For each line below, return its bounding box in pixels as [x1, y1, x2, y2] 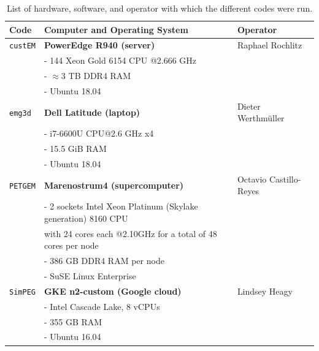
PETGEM [9, 181, 36, 191]
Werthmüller [237, 111, 285, 124]
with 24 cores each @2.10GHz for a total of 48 [44, 227, 217, 240]
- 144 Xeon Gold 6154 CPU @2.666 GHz [44, 54, 197, 67]
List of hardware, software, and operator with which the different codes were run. [6, 2, 313, 14]
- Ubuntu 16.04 [44, 330, 101, 343]
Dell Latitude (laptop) [44, 105, 140, 118]
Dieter [237, 99, 261, 112]
